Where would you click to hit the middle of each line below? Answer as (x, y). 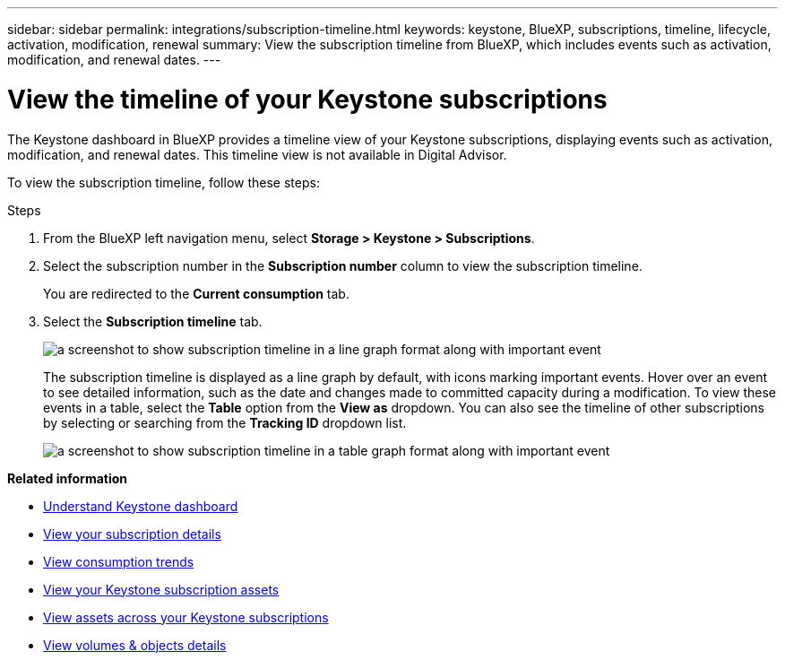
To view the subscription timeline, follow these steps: (164, 182)
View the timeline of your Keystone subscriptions (307, 99)
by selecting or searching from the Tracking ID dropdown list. (225, 422)
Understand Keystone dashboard (141, 506)
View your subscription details (132, 534)
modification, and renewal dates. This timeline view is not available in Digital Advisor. (257, 154)
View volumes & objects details (135, 645)
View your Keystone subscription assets (161, 589)
